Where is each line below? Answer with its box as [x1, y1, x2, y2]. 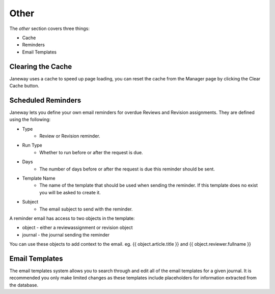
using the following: [9, 116, 51, 123]
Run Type [22, 142, 43, 149]
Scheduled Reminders [9, 96, 81, 104]
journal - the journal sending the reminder [22, 231, 110, 238]
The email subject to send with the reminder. [39, 206, 133, 212]
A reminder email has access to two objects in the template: [9, 215, 135, 221]
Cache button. [9, 83, 40, 89]
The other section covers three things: [9, 25, 90, 32]
